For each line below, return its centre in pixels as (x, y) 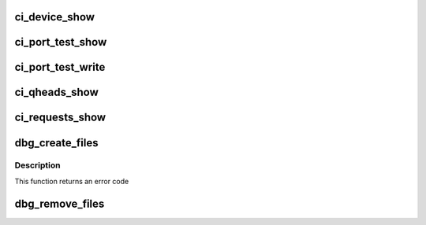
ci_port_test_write (60, 67)
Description (37, 165)
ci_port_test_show (61, 42)
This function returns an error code (72, 181)
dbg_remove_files (60, 203)
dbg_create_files (56, 143)
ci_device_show (54, 17)
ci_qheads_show (56, 92)
